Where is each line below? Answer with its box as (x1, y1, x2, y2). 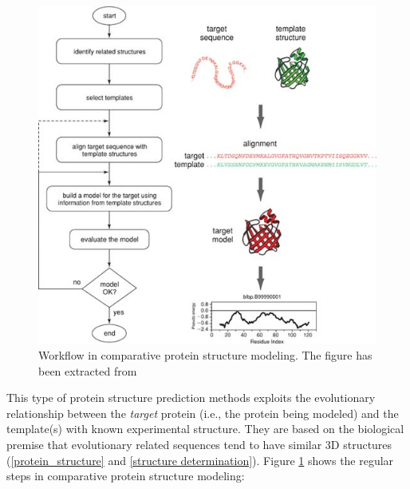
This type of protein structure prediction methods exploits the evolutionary (6, 389, 376, 406)
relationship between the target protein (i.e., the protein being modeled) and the (6, 404, 399, 421)
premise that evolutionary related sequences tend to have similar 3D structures (6, 435, 392, 452)
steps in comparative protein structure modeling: (6, 467, 245, 484)
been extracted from (38, 362, 137, 379)
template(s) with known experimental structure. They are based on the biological (6, 420, 404, 437)
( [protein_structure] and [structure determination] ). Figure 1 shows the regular (6, 451, 394, 468)
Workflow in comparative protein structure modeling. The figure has (38, 347, 373, 363)
